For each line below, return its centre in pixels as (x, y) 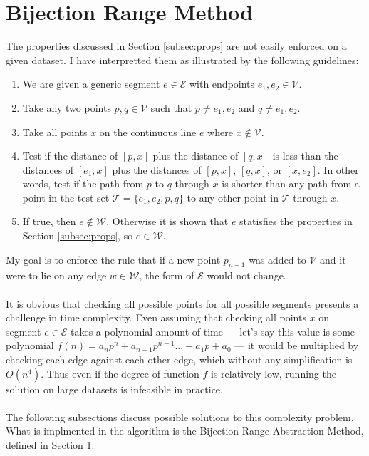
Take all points (55, 131)
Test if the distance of (70, 156)
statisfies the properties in (296, 221)
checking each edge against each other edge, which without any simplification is (179, 359)
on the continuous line (148, 131)
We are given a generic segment (91, 84)
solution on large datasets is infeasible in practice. (114, 389)
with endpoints (222, 84)
